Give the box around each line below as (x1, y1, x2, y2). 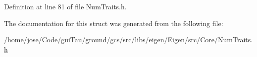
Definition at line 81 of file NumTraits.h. (4, 1, 127, 11)
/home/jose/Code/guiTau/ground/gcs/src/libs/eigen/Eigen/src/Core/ (4, 34, 218, 45)
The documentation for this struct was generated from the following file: (4, 18, 223, 28)
